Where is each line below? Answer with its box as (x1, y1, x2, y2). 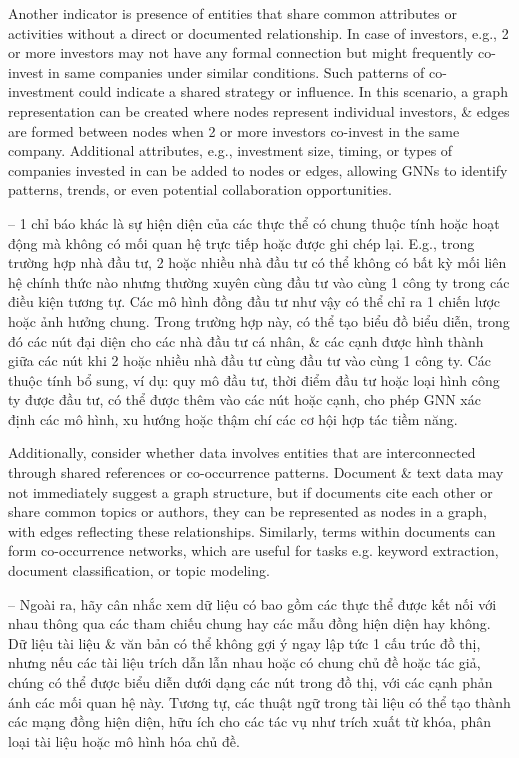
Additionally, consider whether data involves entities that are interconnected (8, 442, 476, 463)
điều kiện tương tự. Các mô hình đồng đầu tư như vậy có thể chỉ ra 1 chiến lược (8, 291, 501, 312)
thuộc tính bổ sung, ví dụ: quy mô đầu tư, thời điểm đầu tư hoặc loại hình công (8, 369, 500, 390)
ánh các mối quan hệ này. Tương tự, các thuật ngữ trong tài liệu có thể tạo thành (8, 691, 511, 712)
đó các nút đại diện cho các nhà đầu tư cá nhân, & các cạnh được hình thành (8, 330, 484, 351)
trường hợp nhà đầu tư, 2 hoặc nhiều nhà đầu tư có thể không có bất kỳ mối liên (8, 252, 507, 273)
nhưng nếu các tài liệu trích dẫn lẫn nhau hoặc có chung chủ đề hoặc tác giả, (8, 652, 481, 673)
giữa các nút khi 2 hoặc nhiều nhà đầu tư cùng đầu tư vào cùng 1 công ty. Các (8, 350, 492, 371)
